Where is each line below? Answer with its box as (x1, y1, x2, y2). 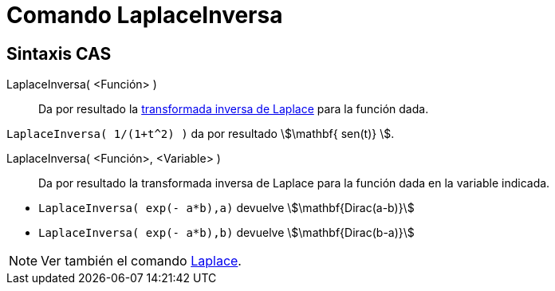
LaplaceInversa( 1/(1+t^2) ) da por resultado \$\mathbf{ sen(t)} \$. (6, 127, 395, 141)
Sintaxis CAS (6, 43, 112, 64)
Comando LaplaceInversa (6, 2, 283, 29)
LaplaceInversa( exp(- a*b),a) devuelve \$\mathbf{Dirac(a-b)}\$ (38, 201, 415, 215)
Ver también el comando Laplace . (41, 253, 242, 269)
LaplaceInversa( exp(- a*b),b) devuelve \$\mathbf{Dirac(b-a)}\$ (38, 226, 415, 240)
